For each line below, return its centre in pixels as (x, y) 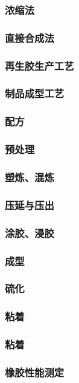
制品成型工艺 (35, 93)
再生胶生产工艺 (39, 65)
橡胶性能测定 (35, 372)
